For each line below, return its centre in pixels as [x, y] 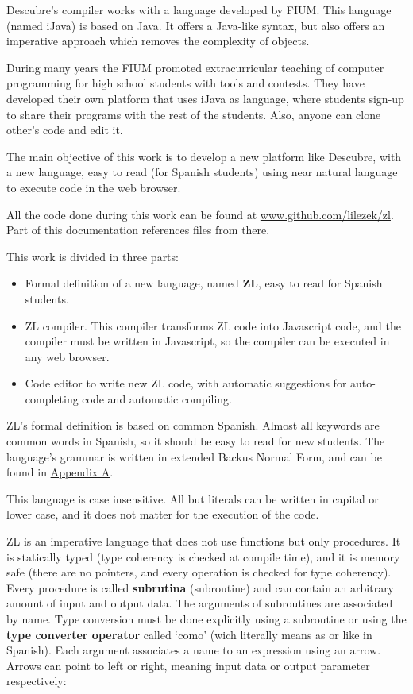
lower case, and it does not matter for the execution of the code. [163, 514]
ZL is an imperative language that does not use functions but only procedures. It [204, 541]
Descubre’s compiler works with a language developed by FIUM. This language [199, 10]
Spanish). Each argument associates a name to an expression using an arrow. [194, 650]
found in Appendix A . [60, 472]
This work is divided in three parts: [93, 256]
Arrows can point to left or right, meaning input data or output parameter [188, 665]
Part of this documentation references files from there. [138, 230]
